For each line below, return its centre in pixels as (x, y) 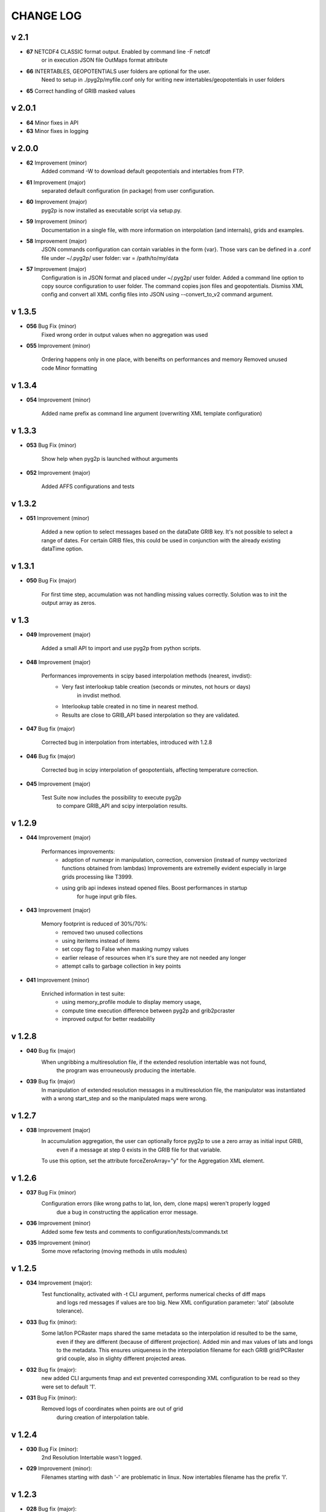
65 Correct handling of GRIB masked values (81, 91)
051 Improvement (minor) (58, 518)
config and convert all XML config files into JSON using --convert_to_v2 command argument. (157, 295)
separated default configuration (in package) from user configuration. (128, 191)
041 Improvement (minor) (58, 980)
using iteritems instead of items (101, 941)
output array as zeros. (69, 602)
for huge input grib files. (107, 896)
